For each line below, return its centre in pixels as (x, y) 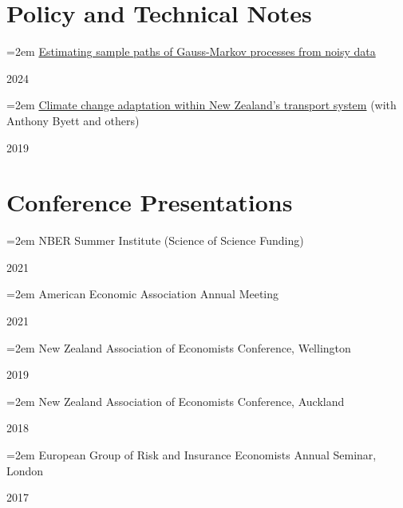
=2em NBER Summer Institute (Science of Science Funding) (155, 240)
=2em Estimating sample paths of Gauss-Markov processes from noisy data (191, 51)
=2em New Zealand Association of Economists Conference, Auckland (176, 401)
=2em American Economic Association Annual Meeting (143, 294)
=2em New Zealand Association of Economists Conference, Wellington (179, 347)
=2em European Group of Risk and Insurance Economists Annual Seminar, (192, 454)
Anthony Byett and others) (73, 120)
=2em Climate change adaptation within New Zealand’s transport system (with (201, 105)
